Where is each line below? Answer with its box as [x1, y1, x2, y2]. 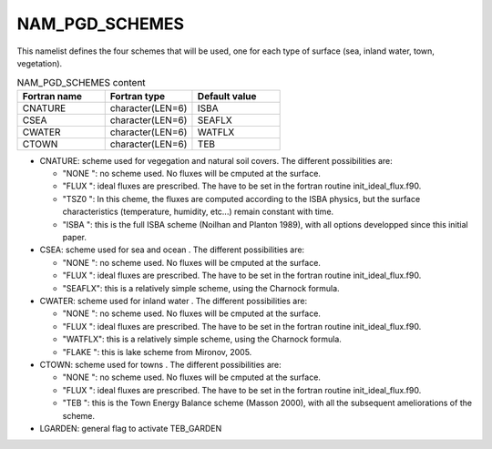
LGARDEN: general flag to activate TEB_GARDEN [39, 423, 222, 434]
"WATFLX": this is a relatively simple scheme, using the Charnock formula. [62, 333, 342, 345]
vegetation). [16, 57, 63, 68]
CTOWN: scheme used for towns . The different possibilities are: [39, 359, 282, 370]
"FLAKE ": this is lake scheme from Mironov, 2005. [62, 346, 252, 357]
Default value [197, 89, 257, 102]
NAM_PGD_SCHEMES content [16, 76, 146, 88]
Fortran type [109, 89, 166, 102]
